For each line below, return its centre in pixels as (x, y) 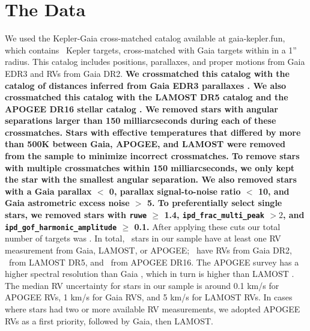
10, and (274, 191)
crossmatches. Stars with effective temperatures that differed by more (153, 132)
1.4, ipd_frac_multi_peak (214, 215)
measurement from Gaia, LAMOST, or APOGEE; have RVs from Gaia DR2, (148, 250)
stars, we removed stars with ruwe (76, 215)
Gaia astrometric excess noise (67, 203)
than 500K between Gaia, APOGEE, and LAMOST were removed (145, 144)
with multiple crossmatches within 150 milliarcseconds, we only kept (150, 167)
